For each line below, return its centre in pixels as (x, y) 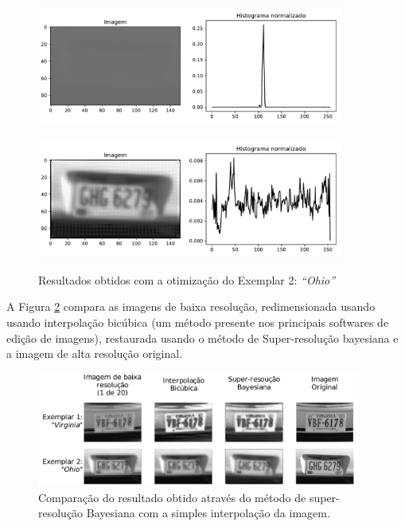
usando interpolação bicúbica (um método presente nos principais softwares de (198, 322)
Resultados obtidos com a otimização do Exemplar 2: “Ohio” (187, 279)
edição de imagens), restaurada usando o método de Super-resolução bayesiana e (202, 338)
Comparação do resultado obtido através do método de (172, 497)
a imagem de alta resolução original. (95, 353)
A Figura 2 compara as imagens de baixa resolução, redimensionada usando (191, 306)
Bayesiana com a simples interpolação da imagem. (208, 513)
